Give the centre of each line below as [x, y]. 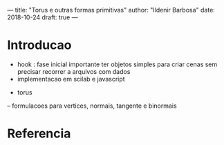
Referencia [39, 134]
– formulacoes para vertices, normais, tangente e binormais [92, 106]
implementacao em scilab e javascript [71, 79]
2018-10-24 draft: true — [43, 17]
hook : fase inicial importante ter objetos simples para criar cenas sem [117, 64]
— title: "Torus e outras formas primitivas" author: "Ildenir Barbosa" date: [111, 10]
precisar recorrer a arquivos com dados [74, 71]
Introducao [39, 45]
